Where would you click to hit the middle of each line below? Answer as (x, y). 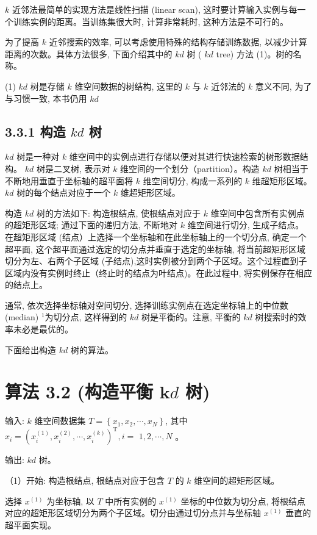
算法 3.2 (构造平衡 (79, 391)
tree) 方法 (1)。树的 (255, 53)
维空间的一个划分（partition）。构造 (190, 168)
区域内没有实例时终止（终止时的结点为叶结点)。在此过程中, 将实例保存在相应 (158, 272)
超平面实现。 (30, 524)
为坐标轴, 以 (70, 501)
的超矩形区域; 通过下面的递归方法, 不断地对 (91, 225)
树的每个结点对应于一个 (64, 192)
